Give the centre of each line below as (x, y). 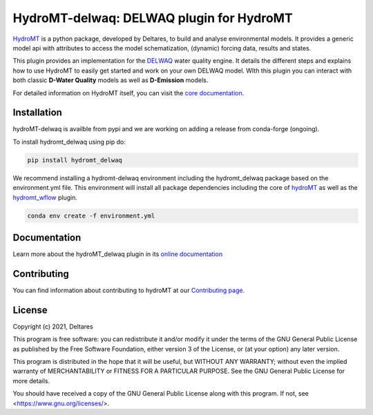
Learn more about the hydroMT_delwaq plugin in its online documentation (118, 254)
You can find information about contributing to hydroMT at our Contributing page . (129, 290)
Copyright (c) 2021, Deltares (53, 326)
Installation (37, 113)
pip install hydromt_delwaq (75, 160)
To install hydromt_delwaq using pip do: (69, 142)
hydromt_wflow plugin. (45, 197)
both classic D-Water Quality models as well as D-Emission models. (111, 80)
